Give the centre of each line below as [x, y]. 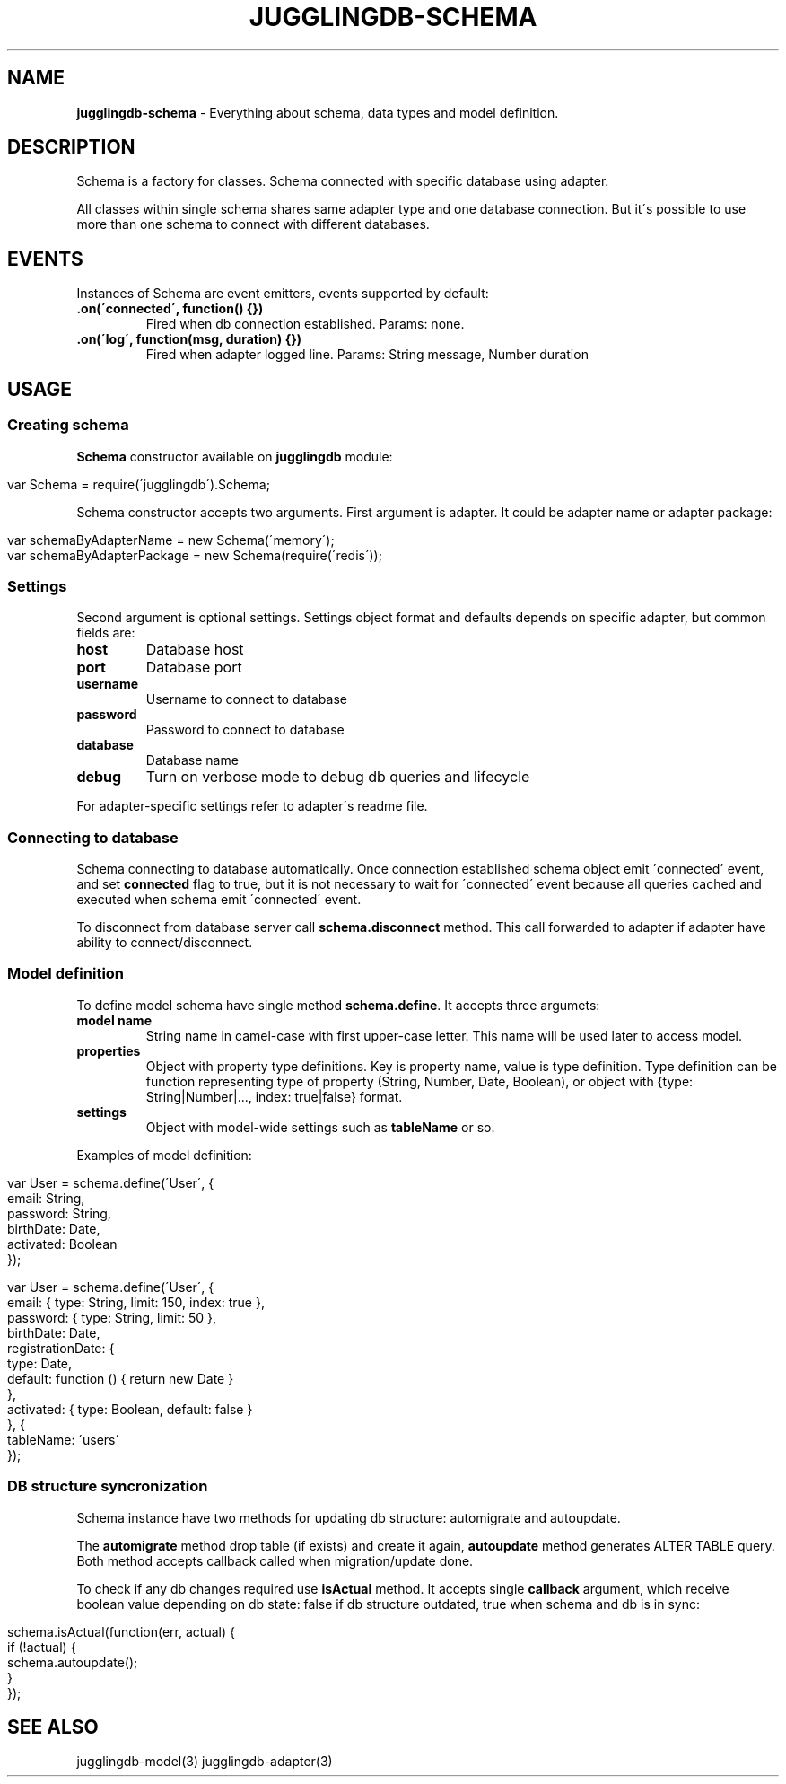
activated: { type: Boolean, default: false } [130, 1409]
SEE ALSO [53, 1727]
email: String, [46, 1198]
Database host [195, 650]
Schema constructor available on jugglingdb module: [235, 456]
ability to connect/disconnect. [165, 942]
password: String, [59, 1213]
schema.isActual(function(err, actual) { [121, 1631]
